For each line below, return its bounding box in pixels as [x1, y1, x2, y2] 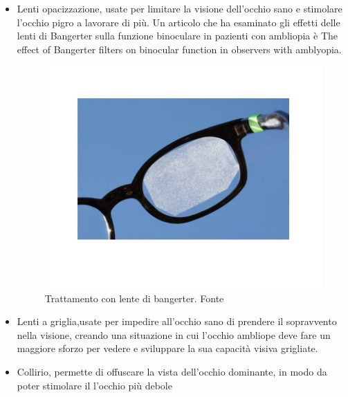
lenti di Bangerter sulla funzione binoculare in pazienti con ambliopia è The [17, 28, 338, 43]
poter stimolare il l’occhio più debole [17, 378, 172, 392]
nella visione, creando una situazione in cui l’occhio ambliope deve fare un [17, 327, 331, 342]
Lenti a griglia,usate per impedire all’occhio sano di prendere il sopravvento [17, 314, 337, 329]
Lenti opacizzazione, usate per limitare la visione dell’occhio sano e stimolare [17, 1, 342, 15]
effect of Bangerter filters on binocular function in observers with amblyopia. [17, 41, 342, 56]
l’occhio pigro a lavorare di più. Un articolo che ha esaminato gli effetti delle [17, 15, 340, 29]
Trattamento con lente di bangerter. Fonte [44, 290, 224, 305]
